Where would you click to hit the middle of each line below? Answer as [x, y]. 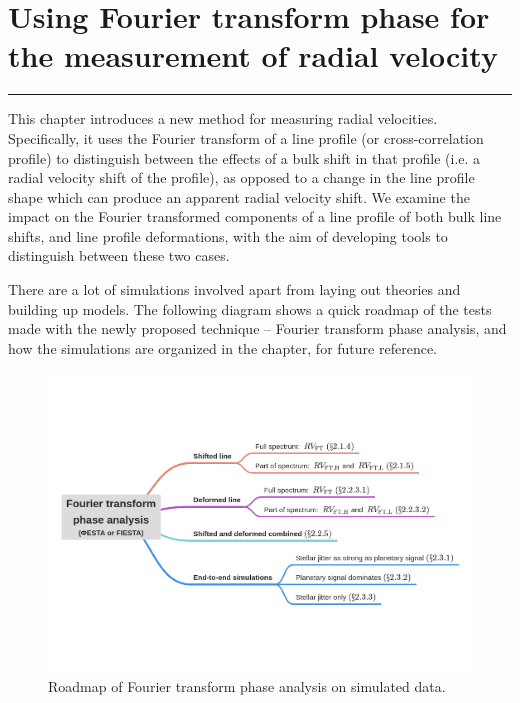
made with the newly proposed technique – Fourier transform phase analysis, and [257, 328]
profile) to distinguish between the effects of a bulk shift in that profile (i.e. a [244, 157]
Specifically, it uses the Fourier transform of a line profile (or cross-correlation [246, 137]
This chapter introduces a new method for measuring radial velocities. [223, 118]
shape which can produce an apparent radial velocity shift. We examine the [239, 196]
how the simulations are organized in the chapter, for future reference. [222, 347]
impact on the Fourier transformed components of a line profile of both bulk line [255, 216]
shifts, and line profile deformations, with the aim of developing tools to [228, 235]
